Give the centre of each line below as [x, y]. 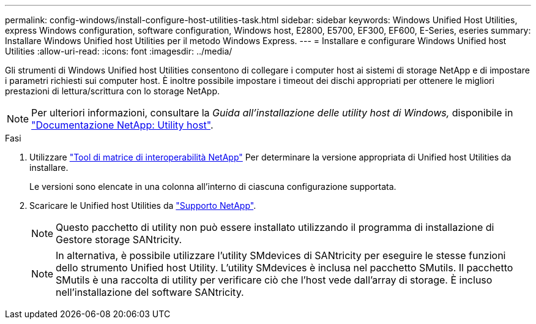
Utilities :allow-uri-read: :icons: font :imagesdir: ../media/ [119, 51]
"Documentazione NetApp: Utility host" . [122, 125]
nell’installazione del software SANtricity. [150, 292]
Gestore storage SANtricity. [119, 239]
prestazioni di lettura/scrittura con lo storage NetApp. [113, 91]
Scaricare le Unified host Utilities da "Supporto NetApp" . [143, 205]
